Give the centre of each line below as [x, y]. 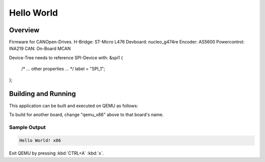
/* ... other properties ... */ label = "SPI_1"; [63, 69]
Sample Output [27, 127]
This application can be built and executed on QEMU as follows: [74, 106]
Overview [24, 30]
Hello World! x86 [40, 140]
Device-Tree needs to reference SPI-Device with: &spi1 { [66, 58]
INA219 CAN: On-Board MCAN [40, 48]
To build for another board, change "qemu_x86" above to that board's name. [86, 115]
